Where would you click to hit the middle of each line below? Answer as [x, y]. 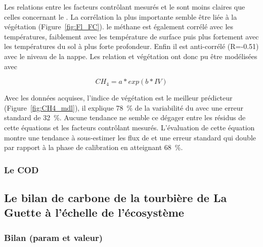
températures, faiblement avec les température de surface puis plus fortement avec [131, 36]
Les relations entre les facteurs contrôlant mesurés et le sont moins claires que [125, 7]
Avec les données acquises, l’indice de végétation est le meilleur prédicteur [118, 98]
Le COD [21, 169]
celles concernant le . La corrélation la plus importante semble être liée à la [121, 16]
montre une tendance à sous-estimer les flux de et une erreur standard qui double [130, 137]
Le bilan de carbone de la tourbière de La [116, 197]
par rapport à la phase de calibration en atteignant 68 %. [94, 147]
